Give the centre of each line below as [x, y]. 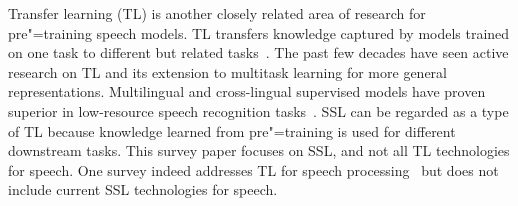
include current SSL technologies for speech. [143, 189]
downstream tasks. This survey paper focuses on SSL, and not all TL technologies [259, 150]
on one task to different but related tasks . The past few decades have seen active [258, 52]
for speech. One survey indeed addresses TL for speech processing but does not [253, 169]
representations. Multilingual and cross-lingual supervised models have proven [247, 91]
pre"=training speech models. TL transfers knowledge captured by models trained [259, 32]
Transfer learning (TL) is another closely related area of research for [217, 13]
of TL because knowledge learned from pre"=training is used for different [232, 130]
